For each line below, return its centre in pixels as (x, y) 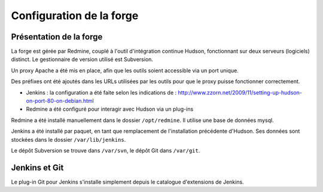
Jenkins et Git (37, 167)
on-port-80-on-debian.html (60, 101)
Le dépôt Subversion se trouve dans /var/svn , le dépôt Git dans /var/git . (106, 150)
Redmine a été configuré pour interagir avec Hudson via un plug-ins (110, 109)
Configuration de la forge (75, 16)
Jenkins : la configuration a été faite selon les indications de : (101, 92)
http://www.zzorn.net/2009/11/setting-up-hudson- (240, 92)
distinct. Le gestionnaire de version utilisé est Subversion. (82, 59)
